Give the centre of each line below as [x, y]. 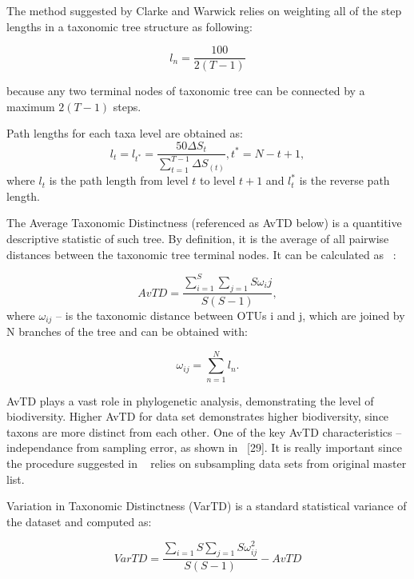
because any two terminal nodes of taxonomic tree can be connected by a [186, 91]
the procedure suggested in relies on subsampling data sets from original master [207, 463]
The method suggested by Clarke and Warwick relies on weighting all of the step [204, 10]
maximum [31, 106]
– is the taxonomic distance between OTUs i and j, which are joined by [231, 315]
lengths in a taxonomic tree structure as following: [129, 26]
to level [218, 180]
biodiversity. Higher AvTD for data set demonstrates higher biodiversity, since [198, 416]
